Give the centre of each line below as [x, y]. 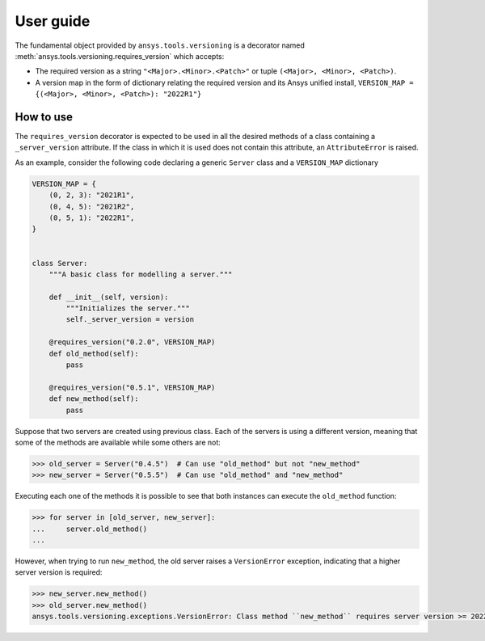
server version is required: [59, 572]
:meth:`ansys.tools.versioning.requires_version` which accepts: [120, 56]
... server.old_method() [90, 529]
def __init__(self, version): [109, 297]
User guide [53, 21]
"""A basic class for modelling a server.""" [141, 274]
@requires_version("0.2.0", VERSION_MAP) [132, 342]
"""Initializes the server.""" [128, 308]
